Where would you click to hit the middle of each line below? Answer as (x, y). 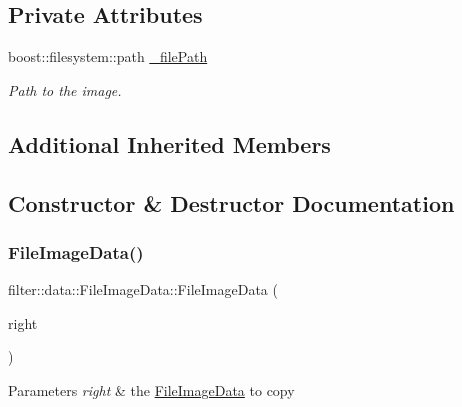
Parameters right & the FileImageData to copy (151, 389)
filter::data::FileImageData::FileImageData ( (143, 289)
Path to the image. (65, 89)
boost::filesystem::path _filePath (108, 56)
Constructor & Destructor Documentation (231, 202)
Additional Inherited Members (169, 143)
